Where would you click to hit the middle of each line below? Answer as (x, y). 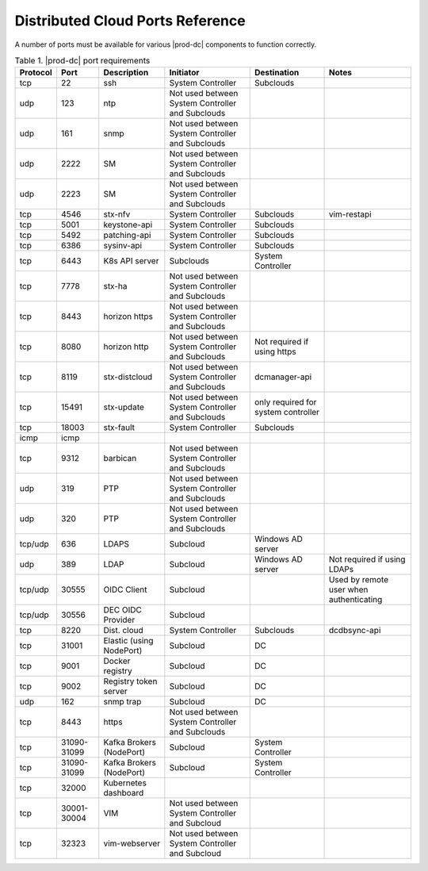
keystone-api (128, 224)
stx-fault (119, 428)
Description (126, 73)
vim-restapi (350, 214)
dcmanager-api (283, 377)
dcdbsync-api (355, 631)
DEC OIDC (123, 610)
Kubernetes (125, 783)
